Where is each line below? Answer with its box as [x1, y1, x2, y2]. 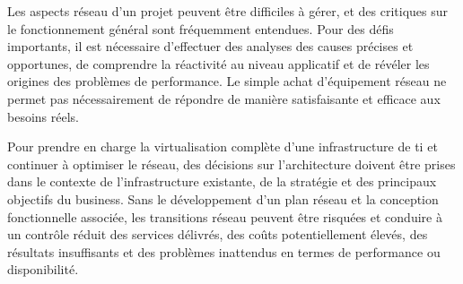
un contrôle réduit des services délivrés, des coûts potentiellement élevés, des [7, 225, 428, 244]
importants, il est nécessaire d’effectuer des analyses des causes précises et [7, 37, 414, 56]
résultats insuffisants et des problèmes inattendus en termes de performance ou [7, 242, 441, 261]
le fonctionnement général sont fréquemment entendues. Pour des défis [7, 19, 394, 38]
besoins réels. [7, 107, 79, 125]
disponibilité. [7, 260, 79, 279]
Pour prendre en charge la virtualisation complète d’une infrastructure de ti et [7, 137, 438, 156]
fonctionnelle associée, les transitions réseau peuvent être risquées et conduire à [7, 207, 442, 226]
